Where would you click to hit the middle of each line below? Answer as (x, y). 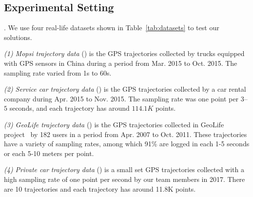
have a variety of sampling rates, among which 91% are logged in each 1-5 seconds (127, 144)
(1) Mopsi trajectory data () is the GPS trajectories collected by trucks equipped (124, 53)
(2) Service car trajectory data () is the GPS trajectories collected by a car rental (125, 89)
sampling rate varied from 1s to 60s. (58, 72)
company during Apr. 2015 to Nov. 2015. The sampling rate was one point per (121, 98)
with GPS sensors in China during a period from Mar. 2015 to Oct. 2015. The (121, 63)
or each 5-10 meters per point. (49, 153)
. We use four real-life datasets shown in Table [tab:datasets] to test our (112, 28)
